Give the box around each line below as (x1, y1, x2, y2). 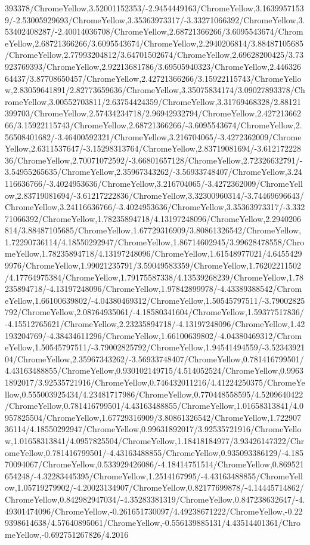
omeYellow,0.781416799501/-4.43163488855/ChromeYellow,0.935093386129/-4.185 (5, 446, 303, 458)
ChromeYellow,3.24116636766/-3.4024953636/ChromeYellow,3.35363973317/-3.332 (5, 201, 305, 213)
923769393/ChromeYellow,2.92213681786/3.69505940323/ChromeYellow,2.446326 (5, 60, 302, 72)
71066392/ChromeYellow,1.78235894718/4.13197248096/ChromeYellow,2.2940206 (5, 212, 302, 224)
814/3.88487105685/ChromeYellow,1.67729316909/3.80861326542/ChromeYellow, (5, 224, 302, 236)
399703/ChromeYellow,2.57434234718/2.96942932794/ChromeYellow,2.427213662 (5, 107, 302, 119)
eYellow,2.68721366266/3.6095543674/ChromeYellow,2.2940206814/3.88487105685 (5, 36, 303, 49)
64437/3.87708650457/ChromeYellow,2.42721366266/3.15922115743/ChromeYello (5, 72, 302, 84)
